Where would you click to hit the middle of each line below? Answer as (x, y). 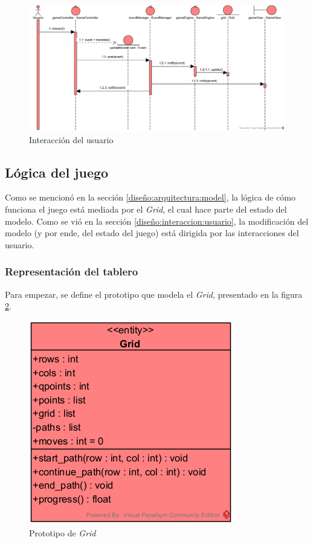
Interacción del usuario (71, 139)
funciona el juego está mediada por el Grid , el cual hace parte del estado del (146, 209)
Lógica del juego (57, 172)
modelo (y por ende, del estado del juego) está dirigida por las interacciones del (152, 233)
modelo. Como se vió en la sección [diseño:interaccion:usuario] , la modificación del (157, 221)
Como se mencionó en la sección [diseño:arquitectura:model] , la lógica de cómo (150, 197)
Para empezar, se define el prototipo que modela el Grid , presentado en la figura (154, 294)
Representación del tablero (72, 271)
